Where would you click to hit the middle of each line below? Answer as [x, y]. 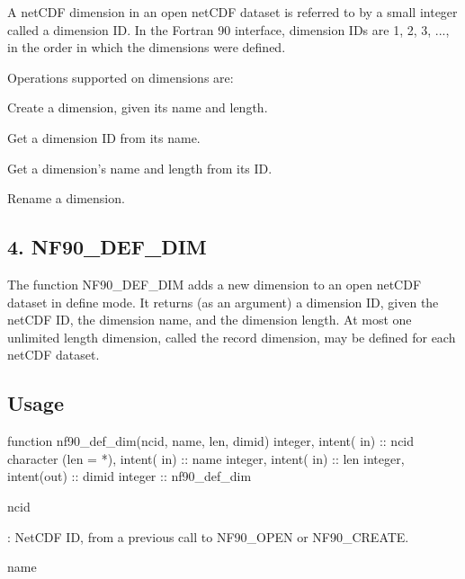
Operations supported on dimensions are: [121, 77]
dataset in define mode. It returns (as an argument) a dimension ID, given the [223, 302]
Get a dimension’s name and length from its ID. [140, 168]
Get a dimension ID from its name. [104, 137]
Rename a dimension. [66, 198]
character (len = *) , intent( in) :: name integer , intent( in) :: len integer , [206, 458]
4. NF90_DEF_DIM [107, 247]
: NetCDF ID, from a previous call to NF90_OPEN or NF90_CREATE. [208, 536]
